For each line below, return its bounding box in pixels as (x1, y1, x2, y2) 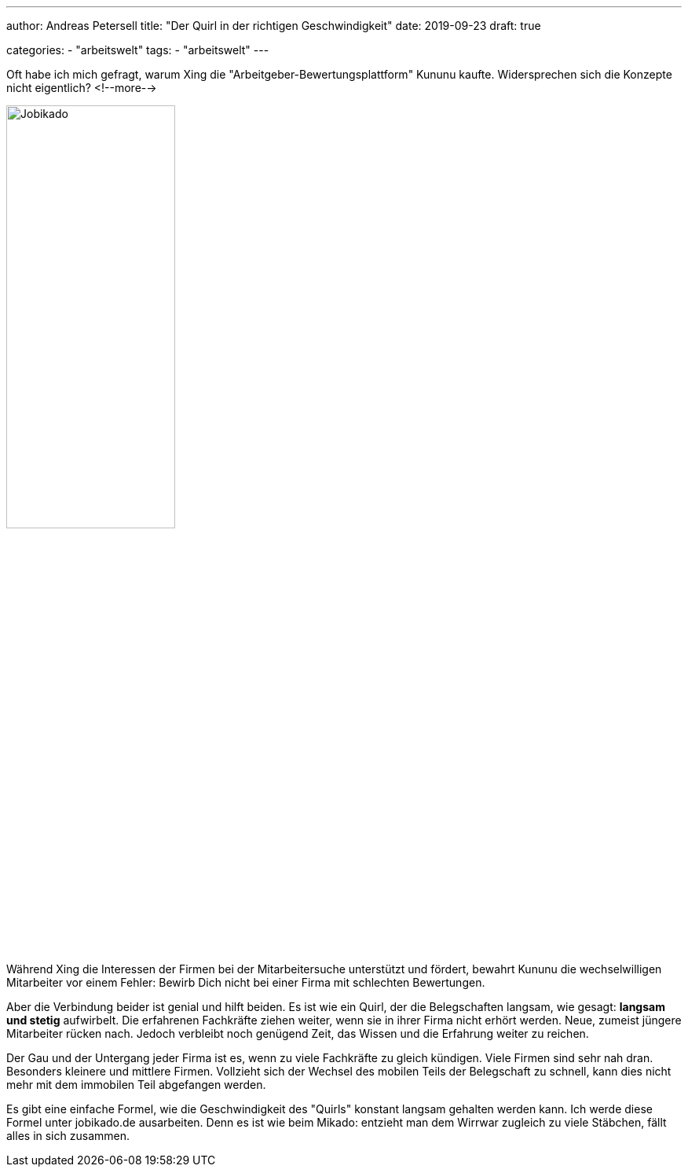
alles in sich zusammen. (6, 1129, 130, 1142)
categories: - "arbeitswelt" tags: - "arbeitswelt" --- (6, 43, 269, 57)
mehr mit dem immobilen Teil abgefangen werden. (6, 1078, 266, 1091)
